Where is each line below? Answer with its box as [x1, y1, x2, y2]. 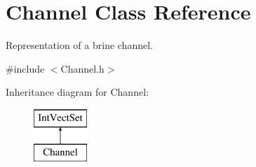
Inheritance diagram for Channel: [6, 85, 149, 99]
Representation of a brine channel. [6, 38, 153, 52]
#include [6, 61, 45, 75]
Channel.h [60, 61, 105, 75]
